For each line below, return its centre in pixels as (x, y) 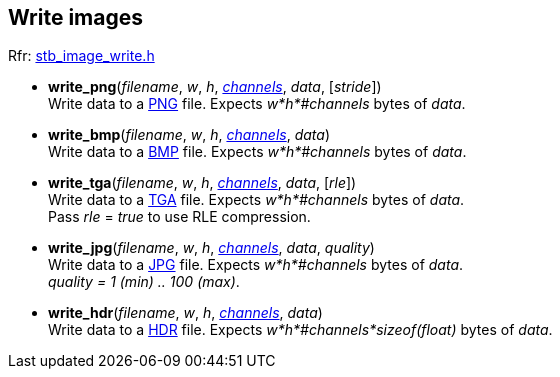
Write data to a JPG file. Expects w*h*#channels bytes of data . (256, 265)
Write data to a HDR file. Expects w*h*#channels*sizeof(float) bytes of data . (300, 330)
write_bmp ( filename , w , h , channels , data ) (189, 135)
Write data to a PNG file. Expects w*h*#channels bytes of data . (257, 104)
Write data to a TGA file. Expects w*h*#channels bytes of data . (256, 200)
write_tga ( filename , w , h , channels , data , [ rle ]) (202, 183)
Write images (75, 17)
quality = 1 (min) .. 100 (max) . (144, 282)
